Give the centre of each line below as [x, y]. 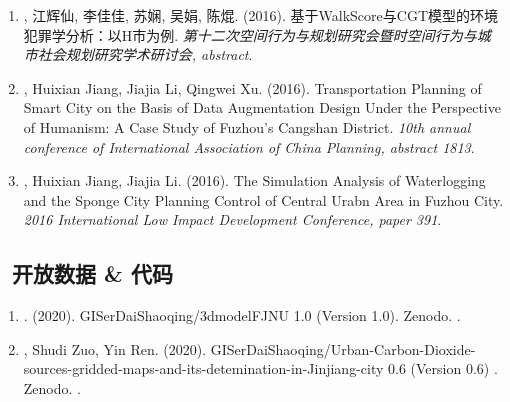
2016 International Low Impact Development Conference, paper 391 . [232, 219]
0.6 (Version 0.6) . [443, 368]
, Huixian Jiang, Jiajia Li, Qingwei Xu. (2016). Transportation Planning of [252, 87]
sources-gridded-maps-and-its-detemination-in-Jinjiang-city [203, 368]
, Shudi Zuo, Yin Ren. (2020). [115, 348]
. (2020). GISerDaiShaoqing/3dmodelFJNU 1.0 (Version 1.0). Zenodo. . [242, 315]
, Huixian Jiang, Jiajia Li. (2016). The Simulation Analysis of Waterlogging [254, 180]
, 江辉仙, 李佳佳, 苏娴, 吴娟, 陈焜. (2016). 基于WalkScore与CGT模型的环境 [260, 15]
